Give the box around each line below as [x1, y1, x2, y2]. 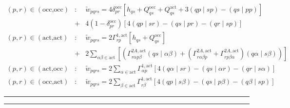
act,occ [42, 65, 63, 72]
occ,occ [42, 6, 63, 14]
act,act [42, 34, 63, 42]
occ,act [42, 78, 63, 86]
